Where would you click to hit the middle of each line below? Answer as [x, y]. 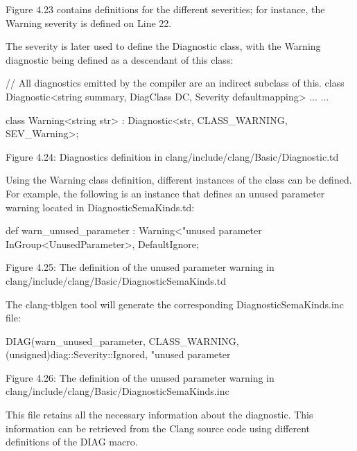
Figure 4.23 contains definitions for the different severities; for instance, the [165, 9]
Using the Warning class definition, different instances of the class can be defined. [179, 180]
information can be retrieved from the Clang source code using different [158, 428]
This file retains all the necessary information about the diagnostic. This [159, 415]
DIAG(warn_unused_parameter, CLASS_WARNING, [122, 341]
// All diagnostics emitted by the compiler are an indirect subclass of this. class [175, 83]
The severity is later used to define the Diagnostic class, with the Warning [163, 46]
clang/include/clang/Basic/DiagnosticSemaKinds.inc [117, 391]
